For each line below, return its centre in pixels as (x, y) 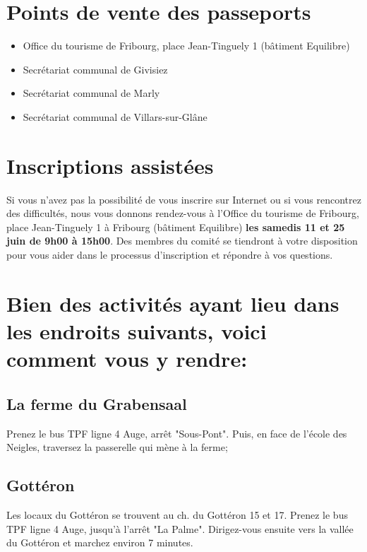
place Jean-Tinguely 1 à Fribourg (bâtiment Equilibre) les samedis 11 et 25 (176, 227)
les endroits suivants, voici (137, 330)
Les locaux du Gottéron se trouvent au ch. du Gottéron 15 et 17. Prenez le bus (177, 514)
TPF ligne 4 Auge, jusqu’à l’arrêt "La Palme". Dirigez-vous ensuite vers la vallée (180, 528)
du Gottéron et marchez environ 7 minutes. (100, 542)
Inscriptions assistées (110, 165)
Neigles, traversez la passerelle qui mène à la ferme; (117, 447)
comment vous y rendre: (127, 359)
